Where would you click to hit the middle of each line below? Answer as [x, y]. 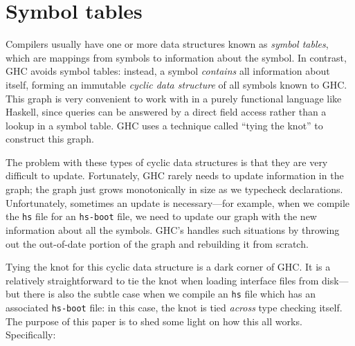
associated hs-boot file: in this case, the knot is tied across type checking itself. [174, 307]
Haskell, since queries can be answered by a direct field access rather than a [166, 112]
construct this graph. [50, 139]
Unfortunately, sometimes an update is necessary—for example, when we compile [178, 202]
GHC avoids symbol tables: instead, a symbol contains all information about [168, 71]
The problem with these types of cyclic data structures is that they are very [167, 162]
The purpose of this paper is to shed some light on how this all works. [154, 321]
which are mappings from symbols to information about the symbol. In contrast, [176, 57]
